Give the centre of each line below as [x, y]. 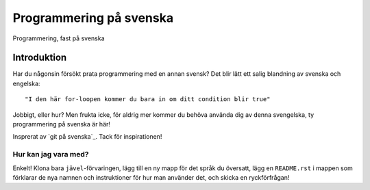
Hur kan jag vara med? [51, 154]
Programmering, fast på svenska [59, 38]
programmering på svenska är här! [62, 124]
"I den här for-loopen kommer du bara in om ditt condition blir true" [148, 99]
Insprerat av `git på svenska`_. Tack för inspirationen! [87, 137]
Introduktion [40, 58]
